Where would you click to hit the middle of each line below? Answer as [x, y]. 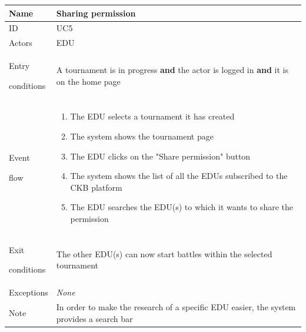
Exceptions [29, 292]
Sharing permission [96, 13]
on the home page [88, 81]
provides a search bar [94, 318]
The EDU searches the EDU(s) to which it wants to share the [182, 207]
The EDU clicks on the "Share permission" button [160, 156]
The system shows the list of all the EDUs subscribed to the [179, 176]
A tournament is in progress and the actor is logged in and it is [172, 70]
